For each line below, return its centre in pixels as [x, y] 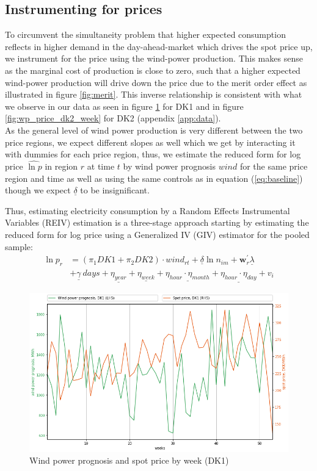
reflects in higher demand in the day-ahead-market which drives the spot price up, [159, 46]
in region [61, 166]
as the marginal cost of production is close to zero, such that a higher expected [153, 70]
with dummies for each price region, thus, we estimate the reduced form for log [153, 154]
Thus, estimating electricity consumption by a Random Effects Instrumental [148, 210]
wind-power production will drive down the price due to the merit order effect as [156, 82]
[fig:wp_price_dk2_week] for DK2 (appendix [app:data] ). [113, 118]
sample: [19, 246]
